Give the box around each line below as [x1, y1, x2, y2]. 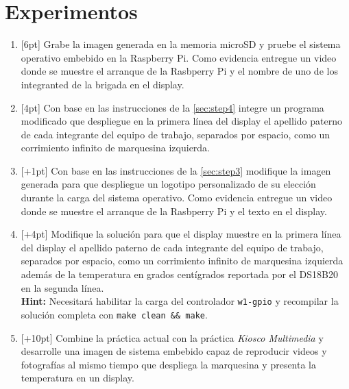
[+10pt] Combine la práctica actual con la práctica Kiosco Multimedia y [21, 330, 324, 344]
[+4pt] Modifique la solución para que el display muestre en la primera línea [21, 227, 341, 241]
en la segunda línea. [21, 280, 104, 294]
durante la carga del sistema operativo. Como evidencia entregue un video [21, 190, 333, 205]
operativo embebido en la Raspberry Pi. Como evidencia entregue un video [21, 50, 337, 64]
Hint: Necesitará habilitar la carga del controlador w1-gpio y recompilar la [21, 294, 339, 308]
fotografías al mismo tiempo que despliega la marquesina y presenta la [21, 357, 317, 371]
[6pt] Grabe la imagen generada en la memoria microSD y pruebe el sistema [21, 37, 341, 51]
